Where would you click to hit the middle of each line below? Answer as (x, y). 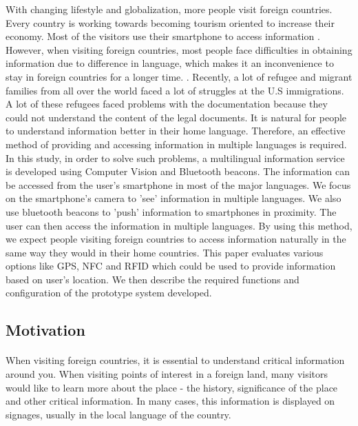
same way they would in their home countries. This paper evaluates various (165, 252)
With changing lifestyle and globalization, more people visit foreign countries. (169, 9)
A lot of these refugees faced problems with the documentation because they (167, 104)
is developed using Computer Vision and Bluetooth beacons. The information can (178, 171)
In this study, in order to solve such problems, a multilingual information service (175, 158)
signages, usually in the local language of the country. (118, 414)
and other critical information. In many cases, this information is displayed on (170, 401)
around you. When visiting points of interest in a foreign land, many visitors (167, 374)
